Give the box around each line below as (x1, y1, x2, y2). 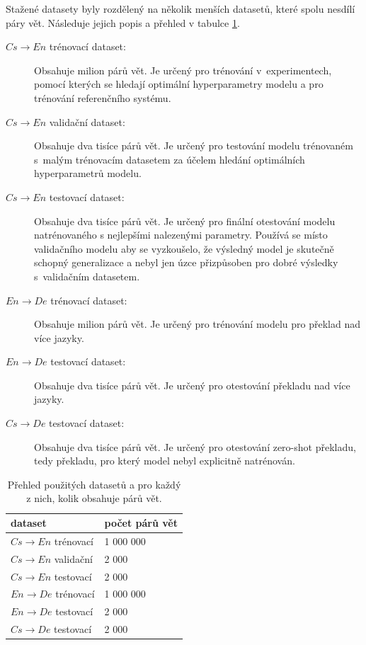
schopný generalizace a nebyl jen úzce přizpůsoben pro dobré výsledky (34, 255, 338, 270)
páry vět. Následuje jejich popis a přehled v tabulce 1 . (6, 15, 240, 30)
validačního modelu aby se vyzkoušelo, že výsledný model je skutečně (34, 241, 334, 256)
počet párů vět (104, 515, 178, 530)
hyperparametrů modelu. (34, 166, 142, 181)
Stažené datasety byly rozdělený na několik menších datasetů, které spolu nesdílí (6, 1, 355, 16)
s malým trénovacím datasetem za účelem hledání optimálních (34, 152, 305, 166)
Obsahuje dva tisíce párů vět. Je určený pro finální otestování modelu (34, 213, 336, 228)
